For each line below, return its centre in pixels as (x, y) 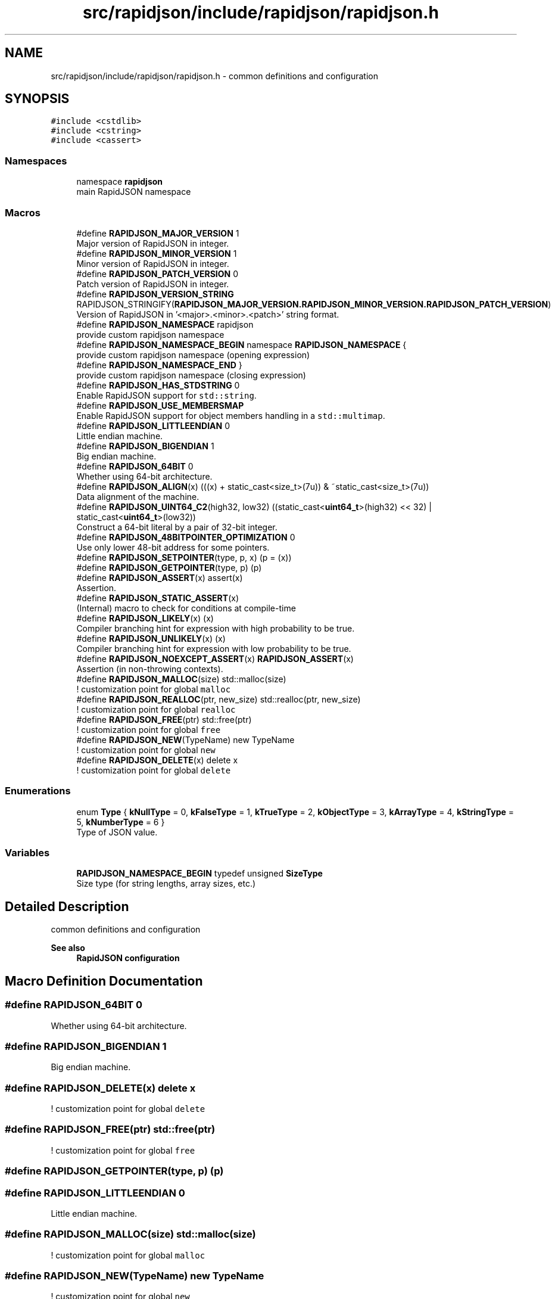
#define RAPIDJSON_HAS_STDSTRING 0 (158, 385)
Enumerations (38, 791)
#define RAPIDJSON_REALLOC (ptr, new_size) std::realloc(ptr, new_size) (219, 699)
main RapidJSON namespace (134, 192)
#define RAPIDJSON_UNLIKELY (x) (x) (151, 638)
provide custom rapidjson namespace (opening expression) (193, 355)
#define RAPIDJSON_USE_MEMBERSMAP (160, 405)
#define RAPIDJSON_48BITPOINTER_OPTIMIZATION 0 (186, 537)
